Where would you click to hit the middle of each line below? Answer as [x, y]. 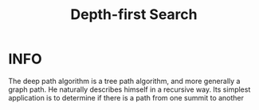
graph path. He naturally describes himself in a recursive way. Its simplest [129, 89]
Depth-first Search [134, 15]
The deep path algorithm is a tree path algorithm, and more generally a [124, 81]
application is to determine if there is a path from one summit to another [126, 97]
